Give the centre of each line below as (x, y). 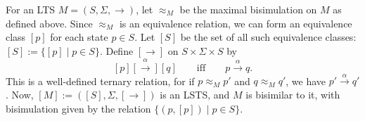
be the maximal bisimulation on (248, 9)
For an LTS (31, 9)
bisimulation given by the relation (78, 108)
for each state (79, 37)
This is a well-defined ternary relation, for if (100, 81)
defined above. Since (49, 23)
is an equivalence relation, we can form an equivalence (236, 23)
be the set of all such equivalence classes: (268, 37)
